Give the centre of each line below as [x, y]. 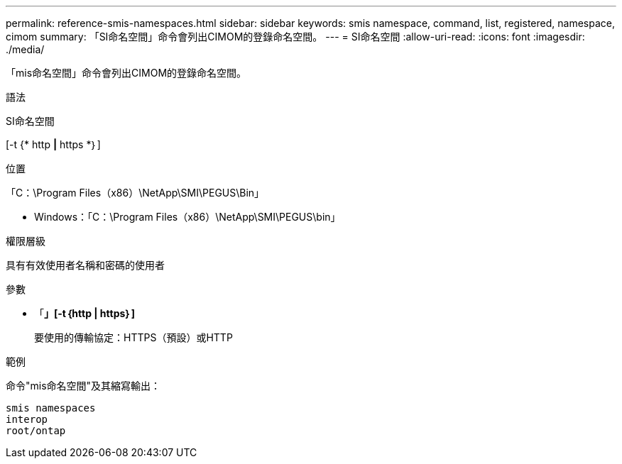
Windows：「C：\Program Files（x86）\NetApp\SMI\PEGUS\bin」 [187, 217]
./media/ [25, 49]
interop [27, 419]
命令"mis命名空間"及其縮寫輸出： [83, 386]
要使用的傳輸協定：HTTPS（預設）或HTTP [133, 337]
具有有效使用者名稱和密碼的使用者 [85, 265]
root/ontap [36, 431]
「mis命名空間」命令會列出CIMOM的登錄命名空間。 [126, 73]
